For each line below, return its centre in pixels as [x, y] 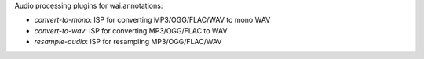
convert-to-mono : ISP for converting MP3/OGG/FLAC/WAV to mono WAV [152, 20]
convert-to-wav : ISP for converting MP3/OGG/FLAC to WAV [131, 30]
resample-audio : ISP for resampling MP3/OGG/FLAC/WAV [128, 42]
